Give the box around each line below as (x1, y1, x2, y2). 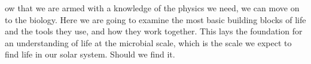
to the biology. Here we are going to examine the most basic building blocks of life (5, 13, 306, 25)
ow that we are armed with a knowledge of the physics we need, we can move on (5, 2, 300, 14)
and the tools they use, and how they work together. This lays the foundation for (5, 25, 303, 37)
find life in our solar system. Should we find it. (5, 48, 175, 60)
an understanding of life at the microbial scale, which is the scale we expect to (5, 36, 292, 49)
